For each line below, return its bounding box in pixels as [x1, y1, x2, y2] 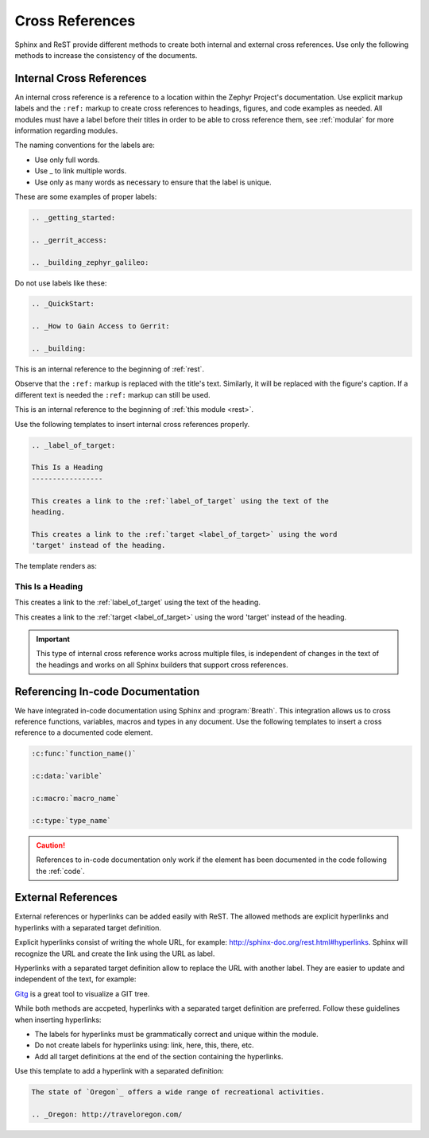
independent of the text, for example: [14, 974, 137, 984]
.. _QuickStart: [31, 299, 95, 309]
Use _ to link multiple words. [34, 166, 127, 176]
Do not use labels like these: [14, 278, 107, 288]
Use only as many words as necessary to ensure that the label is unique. [34, 177, 272, 187]
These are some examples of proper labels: [14, 192, 157, 201]
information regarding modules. [14, 126, 118, 135]
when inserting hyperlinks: [14, 1015, 102, 1024]
